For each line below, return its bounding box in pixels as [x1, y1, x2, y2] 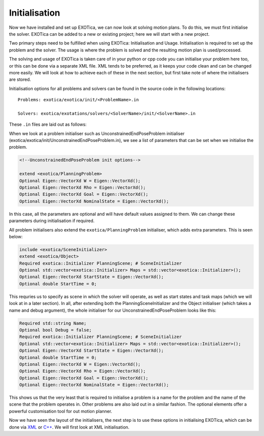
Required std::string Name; [19, 321, 87, 326]
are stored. [9, 76, 31, 83]
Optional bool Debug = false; [19, 327, 92, 333]
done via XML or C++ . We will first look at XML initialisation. [9, 424, 130, 430]
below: [9, 233, 23, 239]
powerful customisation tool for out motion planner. [9, 408, 112, 414]
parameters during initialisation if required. [9, 218, 95, 224]
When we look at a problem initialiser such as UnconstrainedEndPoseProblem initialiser [9, 130, 185, 137]
